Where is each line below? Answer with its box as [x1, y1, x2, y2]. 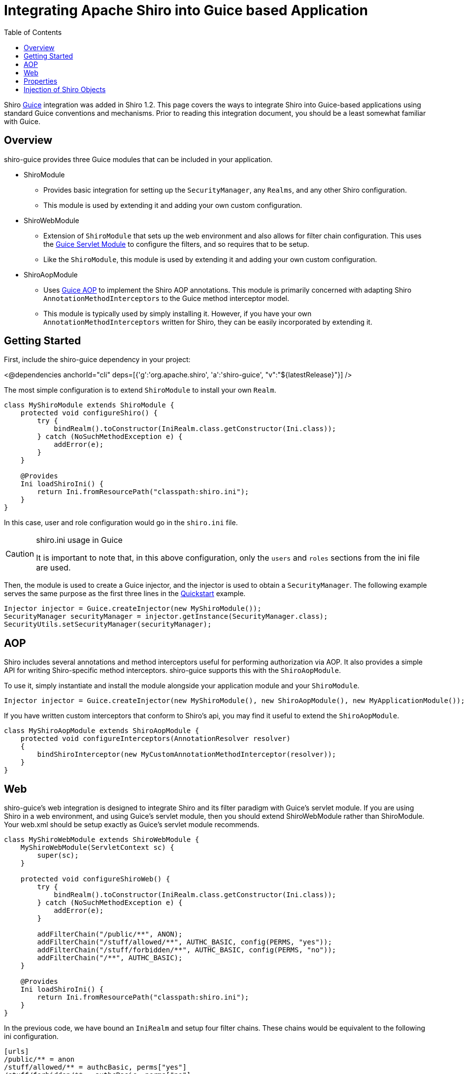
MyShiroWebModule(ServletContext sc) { [20, 843, 174, 852]
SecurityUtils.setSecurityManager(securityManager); [4, 620, 212, 629]
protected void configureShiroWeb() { [20, 875, 170, 883]
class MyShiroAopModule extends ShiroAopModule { [4, 727, 199, 735]
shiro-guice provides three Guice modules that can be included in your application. [4, 155, 273, 164]
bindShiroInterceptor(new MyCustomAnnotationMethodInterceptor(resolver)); [37, 750, 336, 759]
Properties [24, 76, 58, 85]
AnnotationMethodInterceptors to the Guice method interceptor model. [43, 294, 289, 302]
